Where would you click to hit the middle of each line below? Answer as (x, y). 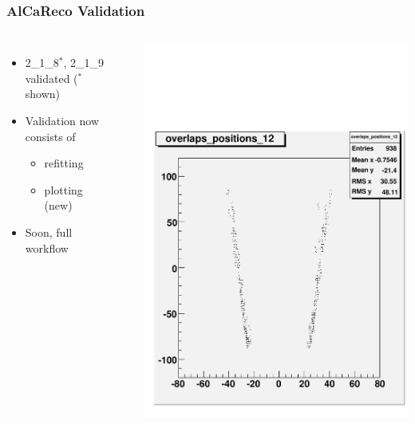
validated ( (51, 78)
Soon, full (49, 232)
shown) (43, 94)
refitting (64, 163)
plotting (63, 189)
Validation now (62, 120)
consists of (50, 136)
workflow (47, 247)
